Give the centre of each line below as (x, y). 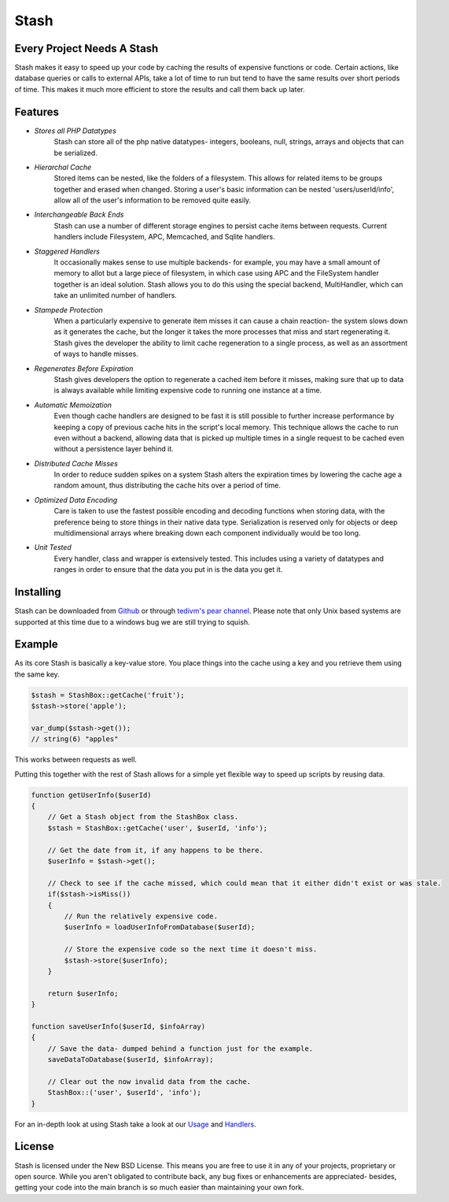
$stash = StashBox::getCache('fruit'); (108, 695)
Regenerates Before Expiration (84, 368)
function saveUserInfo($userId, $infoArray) (118, 1026)
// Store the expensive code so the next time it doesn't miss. (191, 950)
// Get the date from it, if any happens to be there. (155, 850)
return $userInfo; (83, 993)
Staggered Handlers (67, 251)
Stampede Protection (69, 310)
